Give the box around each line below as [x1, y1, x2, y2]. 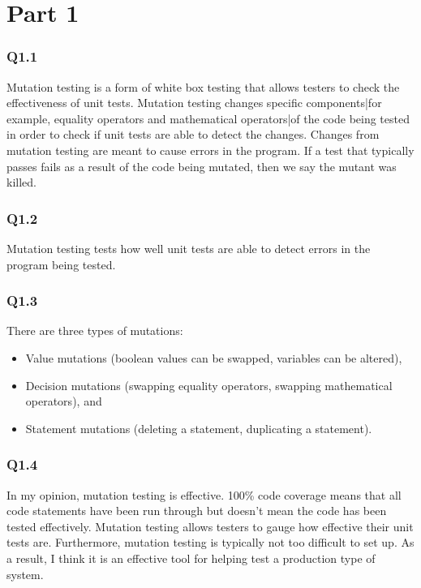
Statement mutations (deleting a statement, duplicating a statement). [25, 419, 372, 436]
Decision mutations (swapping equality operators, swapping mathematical [25, 376, 393, 393]
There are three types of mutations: [6, 322, 183, 339]
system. [6, 565, 44, 582]
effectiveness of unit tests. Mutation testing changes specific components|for [6, 94, 382, 111]
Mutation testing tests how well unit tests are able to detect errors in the [6, 239, 371, 256]
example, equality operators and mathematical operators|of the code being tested [6, 109, 410, 127]
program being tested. [6, 255, 116, 273]
